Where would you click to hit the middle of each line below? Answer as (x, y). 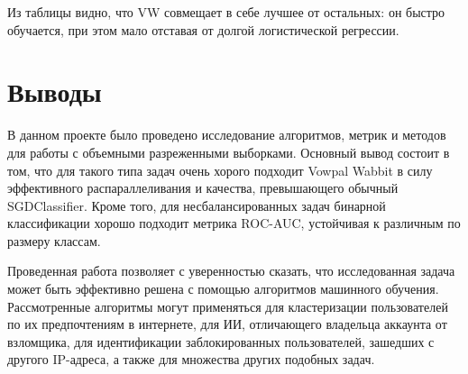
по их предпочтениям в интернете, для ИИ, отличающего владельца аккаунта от (227, 324)
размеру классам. (54, 240)
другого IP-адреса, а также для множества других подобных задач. (191, 359)
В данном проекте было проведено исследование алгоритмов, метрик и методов (227, 135)
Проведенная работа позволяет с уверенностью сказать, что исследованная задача (231, 271)
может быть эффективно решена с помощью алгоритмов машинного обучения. (223, 289)
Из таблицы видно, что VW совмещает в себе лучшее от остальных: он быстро (226, 12)
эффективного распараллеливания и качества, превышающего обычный (203, 188)
